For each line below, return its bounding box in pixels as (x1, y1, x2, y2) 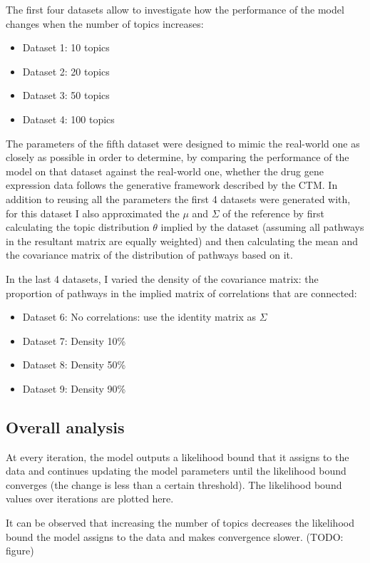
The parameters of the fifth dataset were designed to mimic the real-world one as (6, 135, 360, 150)
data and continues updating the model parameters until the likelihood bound (6, 463, 346, 478)
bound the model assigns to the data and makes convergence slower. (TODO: (6, 529, 344, 544)
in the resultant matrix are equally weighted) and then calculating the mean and (6, 233, 359, 248)
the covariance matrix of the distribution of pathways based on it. (6, 247, 293, 262)
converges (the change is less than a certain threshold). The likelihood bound (6, 477, 342, 492)
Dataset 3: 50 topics (22, 88, 110, 103)
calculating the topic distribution (6, 219, 150, 234)
